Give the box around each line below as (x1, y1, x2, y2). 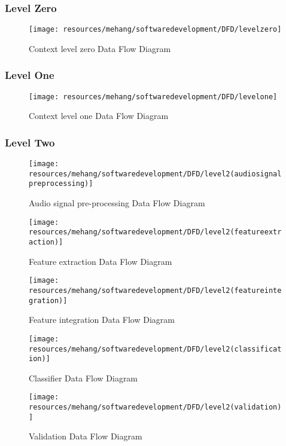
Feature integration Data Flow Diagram (29, 313, 175, 326)
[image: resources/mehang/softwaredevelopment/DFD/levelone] (29, 92, 278, 101)
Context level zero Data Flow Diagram (29, 42, 171, 54)
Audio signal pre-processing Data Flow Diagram (29, 197, 205, 209)
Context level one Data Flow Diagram (29, 109, 169, 122)
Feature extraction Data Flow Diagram (29, 255, 172, 267)
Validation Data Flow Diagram (29, 430, 142, 442)
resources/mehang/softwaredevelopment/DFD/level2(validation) (29, 403, 282, 412)
